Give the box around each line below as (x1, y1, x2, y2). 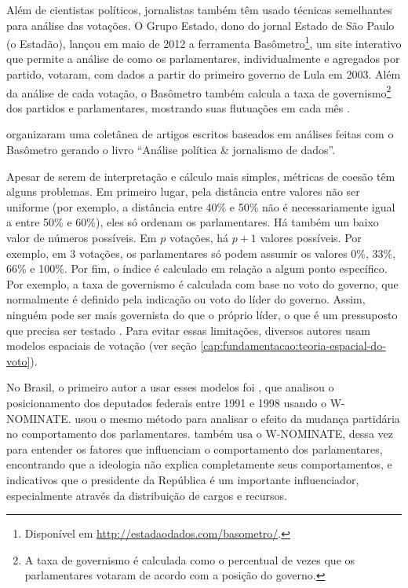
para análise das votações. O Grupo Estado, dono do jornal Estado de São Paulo (6, 17, 395, 33)
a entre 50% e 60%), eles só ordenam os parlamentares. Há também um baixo (6, 214, 379, 230)
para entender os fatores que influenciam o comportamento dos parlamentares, (6, 440, 383, 457)
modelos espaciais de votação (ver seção (6, 337, 197, 354)
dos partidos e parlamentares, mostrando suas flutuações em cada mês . (6, 99, 350, 116)
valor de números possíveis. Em (6, 230, 157, 246)
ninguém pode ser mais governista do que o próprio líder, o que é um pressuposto (6, 307, 398, 322)
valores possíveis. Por (260, 230, 362, 246)
